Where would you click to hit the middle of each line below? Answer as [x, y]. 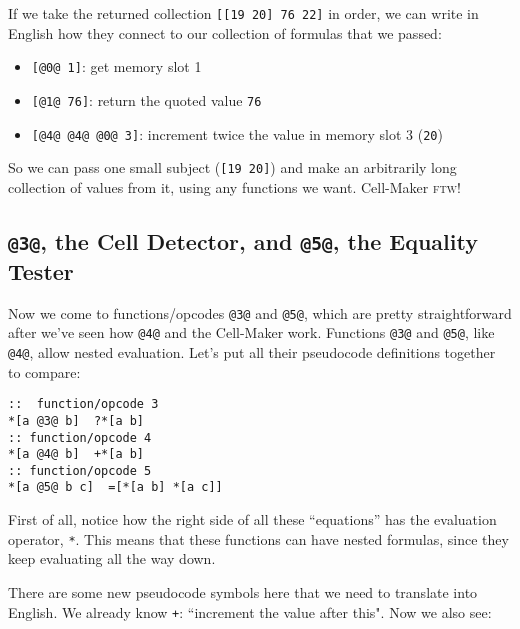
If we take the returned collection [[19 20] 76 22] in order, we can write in [243, 13]
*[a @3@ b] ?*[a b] [76, 420]
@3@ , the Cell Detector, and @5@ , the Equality [243, 240]
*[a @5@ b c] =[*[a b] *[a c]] [115, 487]
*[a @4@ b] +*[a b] [76, 454]
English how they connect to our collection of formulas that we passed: [225, 32]
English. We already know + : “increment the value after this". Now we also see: [250, 611]
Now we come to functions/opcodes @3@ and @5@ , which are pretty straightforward [260, 312]
